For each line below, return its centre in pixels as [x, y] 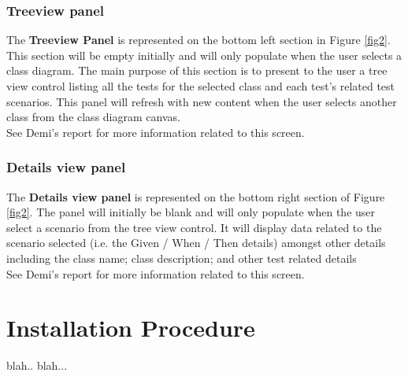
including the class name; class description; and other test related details [182, 258]
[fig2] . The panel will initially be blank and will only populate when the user [191, 212]
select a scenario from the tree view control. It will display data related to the [194, 227]
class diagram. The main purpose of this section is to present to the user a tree [197, 70]
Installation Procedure [131, 328]
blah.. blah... [37, 365]
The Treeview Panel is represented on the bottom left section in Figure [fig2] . [198, 40]
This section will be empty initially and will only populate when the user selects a [204, 55]
